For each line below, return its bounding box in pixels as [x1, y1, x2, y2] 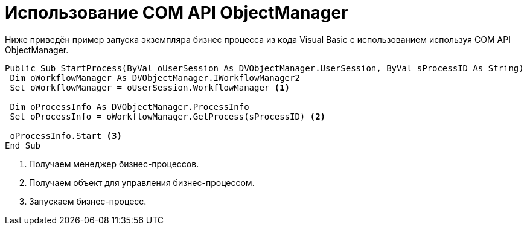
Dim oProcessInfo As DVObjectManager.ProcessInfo [10, 101, 249, 112]
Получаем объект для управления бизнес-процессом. [29, 177, 255, 188]
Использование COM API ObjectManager [5, 2, 348, 23]
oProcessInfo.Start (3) [10, 130, 122, 141]
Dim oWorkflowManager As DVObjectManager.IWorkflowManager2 [10, 72, 300, 83]
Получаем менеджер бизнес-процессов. [29, 158, 199, 169]
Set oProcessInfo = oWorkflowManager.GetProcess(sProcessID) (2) [10, 111, 326, 121]
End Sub [5, 140, 41, 150]
